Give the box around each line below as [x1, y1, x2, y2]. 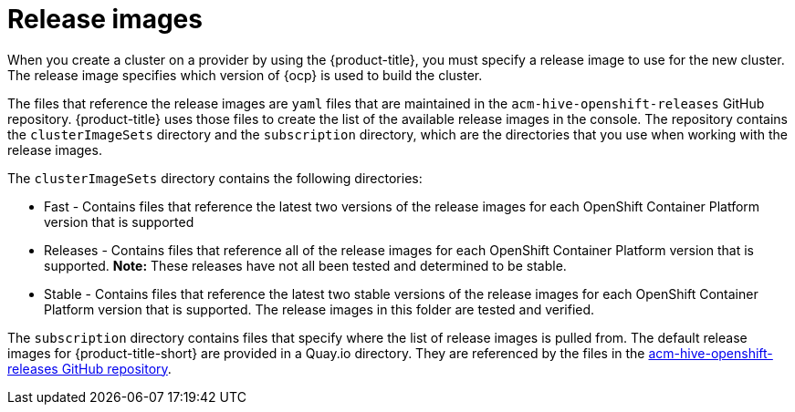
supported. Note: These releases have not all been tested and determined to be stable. [44, 257, 567, 273]
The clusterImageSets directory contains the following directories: [7, 170, 423, 186]
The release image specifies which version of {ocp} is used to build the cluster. [7, 67, 483, 83]
